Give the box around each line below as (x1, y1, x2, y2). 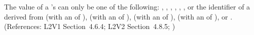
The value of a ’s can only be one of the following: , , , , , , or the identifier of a (4, 1, 250, 11)
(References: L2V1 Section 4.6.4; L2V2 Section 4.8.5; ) (4, 21, 175, 31)
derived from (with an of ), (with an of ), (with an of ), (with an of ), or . (4, 11, 233, 21)
